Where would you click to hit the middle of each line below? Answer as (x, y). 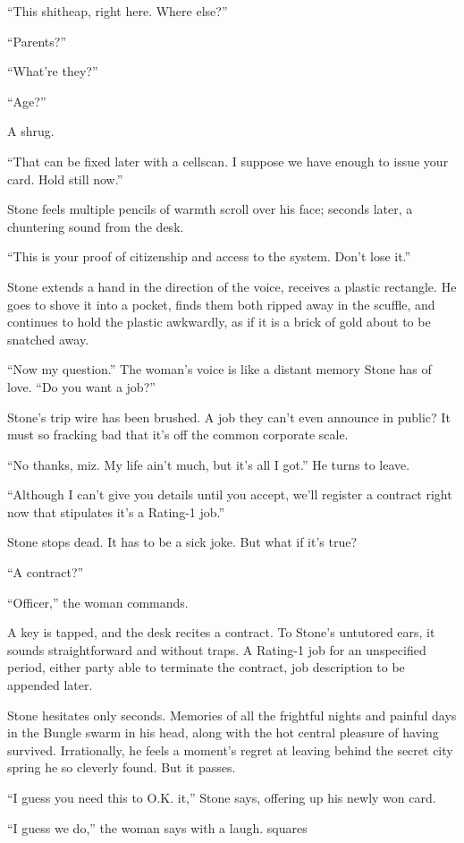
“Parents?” (37, 41)
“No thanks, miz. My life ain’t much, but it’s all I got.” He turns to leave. (209, 464)
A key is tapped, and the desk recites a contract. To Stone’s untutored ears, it (221, 632)
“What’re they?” (53, 71)
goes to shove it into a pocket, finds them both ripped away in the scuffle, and (221, 304)
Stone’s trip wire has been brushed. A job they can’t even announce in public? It (229, 417)
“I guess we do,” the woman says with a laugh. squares (157, 827)
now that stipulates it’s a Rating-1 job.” (116, 511)
